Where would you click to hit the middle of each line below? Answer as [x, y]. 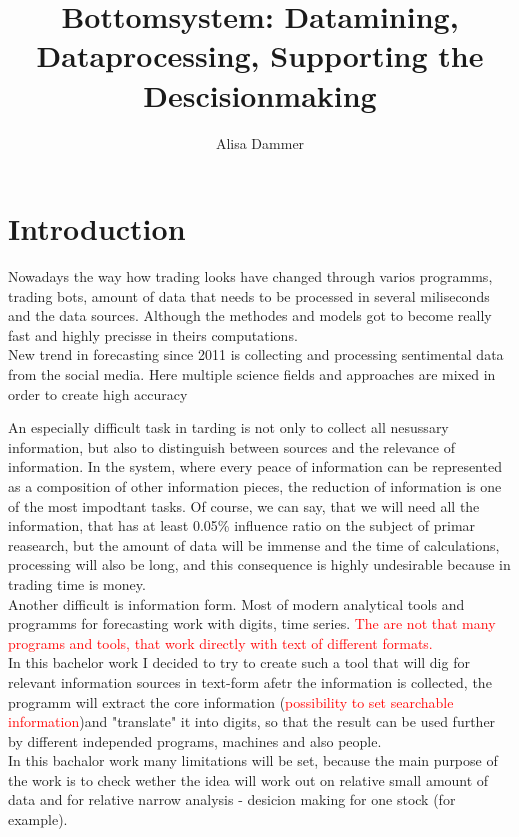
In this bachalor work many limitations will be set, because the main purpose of [253, 760]
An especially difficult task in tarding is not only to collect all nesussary [228, 427]
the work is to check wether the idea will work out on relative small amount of [248, 779]
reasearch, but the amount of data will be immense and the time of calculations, [254, 544]
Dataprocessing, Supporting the [260, 55]
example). [38, 819]
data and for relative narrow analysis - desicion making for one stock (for [232, 799]
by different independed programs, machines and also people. [195, 740]
